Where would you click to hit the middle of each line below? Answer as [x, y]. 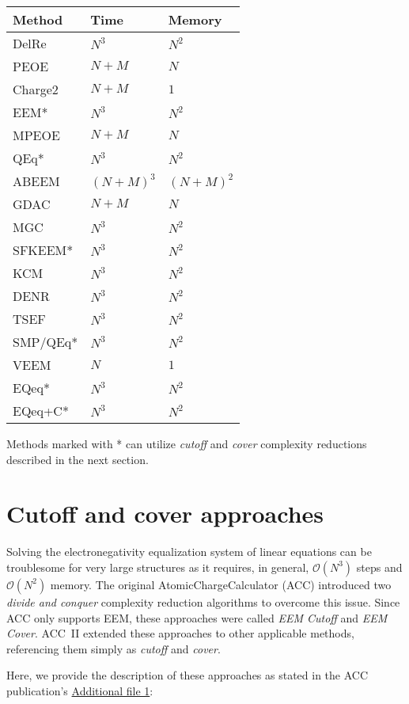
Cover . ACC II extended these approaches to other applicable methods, [180, 633]
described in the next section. [78, 459]
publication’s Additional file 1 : [80, 690]
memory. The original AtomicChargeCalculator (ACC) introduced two [221, 584]
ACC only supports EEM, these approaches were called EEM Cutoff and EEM [197, 617]
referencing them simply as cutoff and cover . [114, 648]
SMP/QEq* [45, 342]
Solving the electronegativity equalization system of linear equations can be [189, 552]
